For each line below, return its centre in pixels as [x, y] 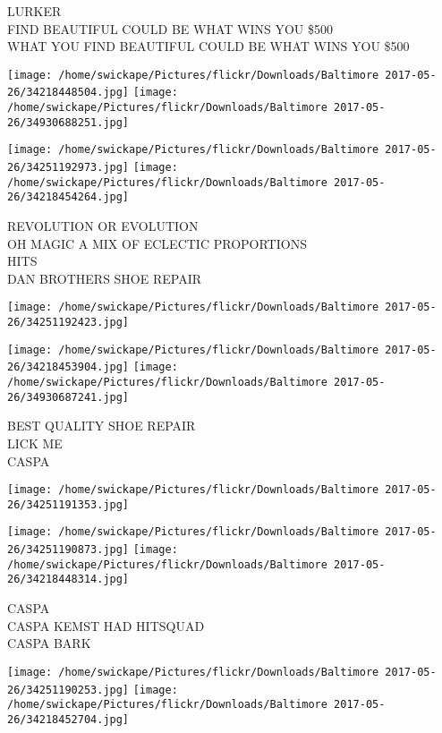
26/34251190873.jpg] [68, 550]
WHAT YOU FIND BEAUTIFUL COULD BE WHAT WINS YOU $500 [208, 46]
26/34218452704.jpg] [68, 719]
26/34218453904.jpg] [68, 367]
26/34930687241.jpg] [68, 397]
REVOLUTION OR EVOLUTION [103, 226]
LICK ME [35, 443]
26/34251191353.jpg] [68, 504]
